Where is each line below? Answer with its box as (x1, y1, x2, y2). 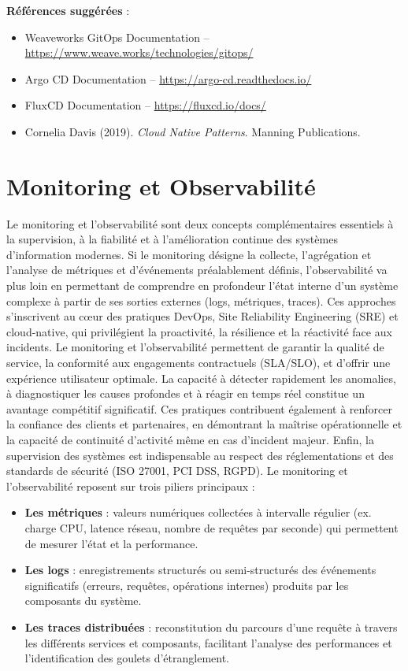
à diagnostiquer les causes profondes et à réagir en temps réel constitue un (6, 385, 365, 402)
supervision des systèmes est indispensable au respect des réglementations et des (6, 447, 394, 463)
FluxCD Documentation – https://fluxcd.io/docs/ (24, 97, 266, 113)
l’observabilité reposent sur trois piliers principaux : (6, 477, 255, 494)
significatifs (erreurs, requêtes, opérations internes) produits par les (24, 576, 349, 593)
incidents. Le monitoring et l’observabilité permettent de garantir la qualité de (6, 339, 384, 355)
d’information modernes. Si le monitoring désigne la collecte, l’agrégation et (6, 246, 372, 262)
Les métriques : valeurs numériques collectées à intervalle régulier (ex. (24, 504, 372, 521)
